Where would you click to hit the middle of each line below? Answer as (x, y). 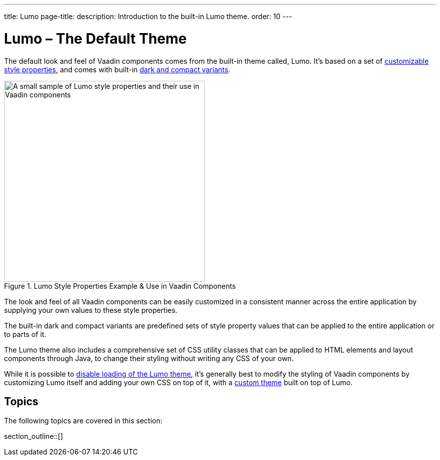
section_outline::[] (34, 436)
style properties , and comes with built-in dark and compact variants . (117, 69)
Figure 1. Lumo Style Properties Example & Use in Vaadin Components (120, 286)
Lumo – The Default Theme (95, 38)
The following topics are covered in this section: (83, 421)
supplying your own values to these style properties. (91, 310)
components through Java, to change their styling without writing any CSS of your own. (149, 358)
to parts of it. (25, 334)
